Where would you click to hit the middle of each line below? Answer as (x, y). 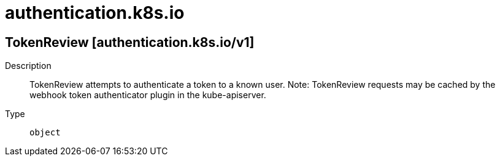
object (45, 133)
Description (28, 66)
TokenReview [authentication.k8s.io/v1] (130, 42)
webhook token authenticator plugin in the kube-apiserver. (148, 95)
